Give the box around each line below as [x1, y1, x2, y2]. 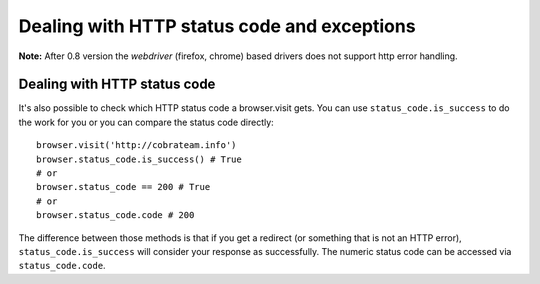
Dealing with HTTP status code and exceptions [18, 15, 416, 37]
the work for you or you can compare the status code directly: [18, 116, 274, 128]
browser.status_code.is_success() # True [36, 153, 242, 165]
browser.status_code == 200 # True [36, 181, 211, 193]
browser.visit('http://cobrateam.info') [36, 140, 237, 151]
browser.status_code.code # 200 [36, 210, 195, 221]
